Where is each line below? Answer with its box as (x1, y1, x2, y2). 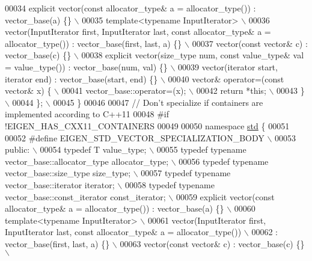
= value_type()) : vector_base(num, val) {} (5, 60, 168, 73)
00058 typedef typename (124, 178, 215, 191)
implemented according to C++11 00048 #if (5, 108, 170, 120)
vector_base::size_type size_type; (5, 167, 131, 179)
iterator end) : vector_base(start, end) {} (5, 72, 158, 85)
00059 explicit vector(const (176, 190, 275, 203)
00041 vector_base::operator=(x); (61, 84, 186, 97)
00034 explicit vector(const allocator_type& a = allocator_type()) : (5, 2, 256, 14)
